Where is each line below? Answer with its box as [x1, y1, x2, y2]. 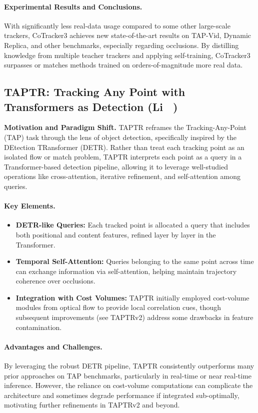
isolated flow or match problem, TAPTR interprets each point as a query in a [4, 151, 242, 162]
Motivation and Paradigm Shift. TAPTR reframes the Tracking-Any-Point [4, 122, 246, 132]
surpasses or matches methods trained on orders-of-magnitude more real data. [4, 59, 243, 70]
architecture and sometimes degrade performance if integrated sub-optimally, [4, 389, 239, 400]
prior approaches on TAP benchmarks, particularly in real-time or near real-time [4, 370, 252, 380]
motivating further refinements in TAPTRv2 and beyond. [4, 399, 180, 410]
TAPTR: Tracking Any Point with [4, 84, 185, 99]
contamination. [15, 321, 62, 332]
